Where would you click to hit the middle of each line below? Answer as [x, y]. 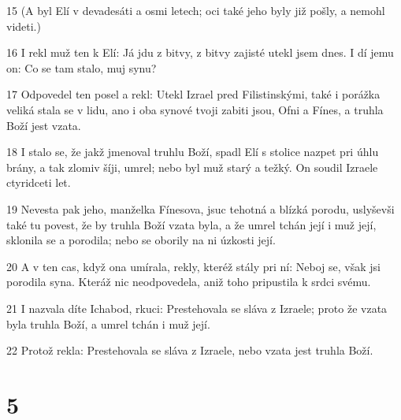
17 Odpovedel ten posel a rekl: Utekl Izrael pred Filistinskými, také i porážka [193, 94]
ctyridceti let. [39, 182]
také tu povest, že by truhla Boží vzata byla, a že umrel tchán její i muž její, [191, 224]
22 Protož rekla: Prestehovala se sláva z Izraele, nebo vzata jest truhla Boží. [190, 350]
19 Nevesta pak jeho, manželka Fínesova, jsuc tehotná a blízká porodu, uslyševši [200, 208]
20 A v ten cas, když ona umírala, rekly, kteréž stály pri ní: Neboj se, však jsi [193, 266]
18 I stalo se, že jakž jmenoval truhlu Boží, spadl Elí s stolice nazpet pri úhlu [193, 152]
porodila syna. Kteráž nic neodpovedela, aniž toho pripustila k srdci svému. [189, 282]
